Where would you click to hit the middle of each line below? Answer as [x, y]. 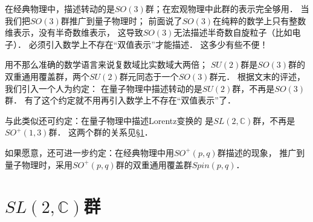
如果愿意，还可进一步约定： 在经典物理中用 [89, 152]
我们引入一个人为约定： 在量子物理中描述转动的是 [104, 88]
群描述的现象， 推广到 [261, 152]
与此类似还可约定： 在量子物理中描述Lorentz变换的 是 [109, 120]
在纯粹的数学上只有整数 [260, 20]
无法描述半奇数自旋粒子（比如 [233, 32]
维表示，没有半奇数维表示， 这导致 [74, 32]
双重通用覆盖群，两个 [47, 76]
